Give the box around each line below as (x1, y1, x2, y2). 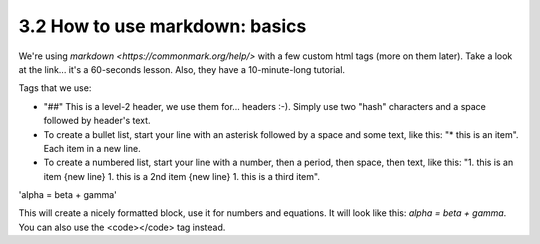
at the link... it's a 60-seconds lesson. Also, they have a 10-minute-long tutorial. (18, 63, 345, 75)
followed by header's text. (43, 115, 151, 127)
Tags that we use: (18, 82, 92, 94)
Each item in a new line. (43, 142, 141, 154)
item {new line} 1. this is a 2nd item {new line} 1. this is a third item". (43, 170, 320, 182)
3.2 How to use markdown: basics (18, 15, 307, 37)
